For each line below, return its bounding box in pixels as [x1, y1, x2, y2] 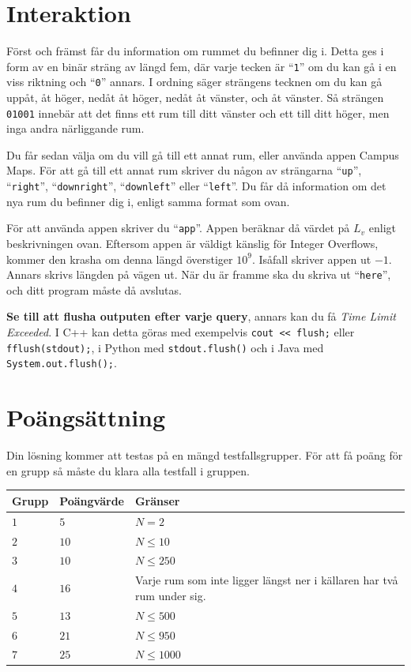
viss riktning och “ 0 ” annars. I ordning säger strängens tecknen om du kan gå [6, 73, 383, 90]
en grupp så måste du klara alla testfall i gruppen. [6, 462, 250, 479]
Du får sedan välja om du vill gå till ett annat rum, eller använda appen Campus [6, 146, 399, 163]
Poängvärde [59, 492, 124, 509]
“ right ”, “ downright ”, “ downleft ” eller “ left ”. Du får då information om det [6, 178, 386, 194]
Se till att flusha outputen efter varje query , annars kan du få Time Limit [6, 308, 396, 325]
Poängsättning [6, 401, 166, 434]
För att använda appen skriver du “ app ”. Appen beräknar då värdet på [6, 220, 350, 236]
